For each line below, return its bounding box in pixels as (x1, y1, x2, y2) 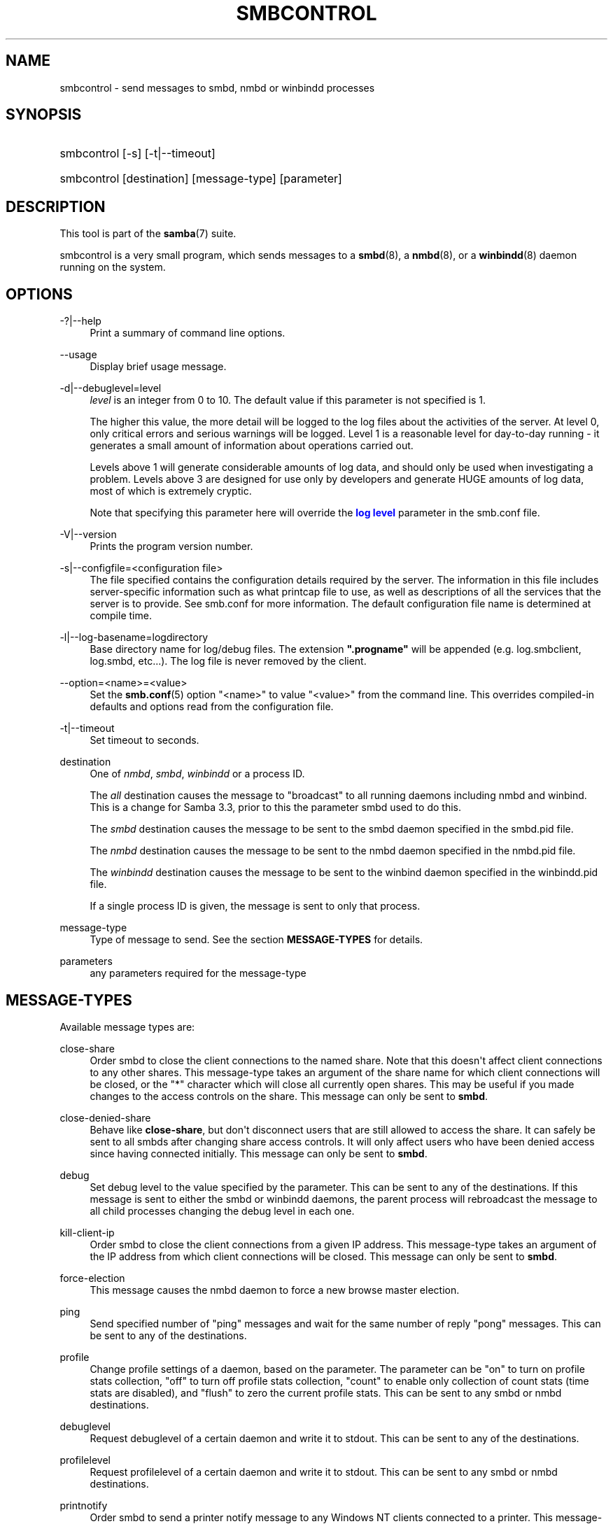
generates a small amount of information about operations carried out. (90, 439, 414, 452)
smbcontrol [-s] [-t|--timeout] (59, 146, 216, 161)
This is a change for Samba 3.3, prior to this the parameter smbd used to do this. (90, 801, 461, 814)
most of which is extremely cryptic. (90, 485, 252, 498)
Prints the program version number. (90, 540, 253, 553)
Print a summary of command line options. (90, 327, 286, 339)
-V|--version (59, 528, 117, 541)
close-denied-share (59, 1111, 151, 1124)
